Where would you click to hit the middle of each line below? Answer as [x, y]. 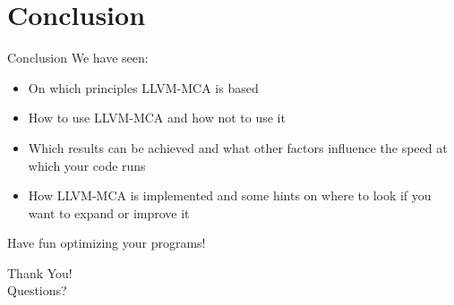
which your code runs [87, 165]
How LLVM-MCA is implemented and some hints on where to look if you [230, 195]
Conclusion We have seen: [78, 58]
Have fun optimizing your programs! [107, 243]
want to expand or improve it [109, 212]
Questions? [37, 290]
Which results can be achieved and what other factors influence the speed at [238, 147]
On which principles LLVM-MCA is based [143, 87]
